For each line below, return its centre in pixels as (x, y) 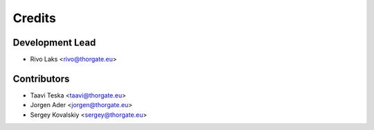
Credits (35, 18)
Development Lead (54, 43)
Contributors (41, 78)
